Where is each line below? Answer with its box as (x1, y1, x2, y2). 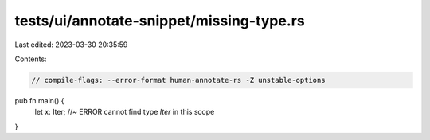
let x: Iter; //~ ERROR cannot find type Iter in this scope (34, 107, 215, 117)
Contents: (14, 54, 47, 64)
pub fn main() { (14, 95, 64, 105)
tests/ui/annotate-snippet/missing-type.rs (14, 12, 306, 29)
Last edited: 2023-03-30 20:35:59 (14, 40, 128, 49)
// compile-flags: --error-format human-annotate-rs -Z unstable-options (31, 76, 326, 84)
